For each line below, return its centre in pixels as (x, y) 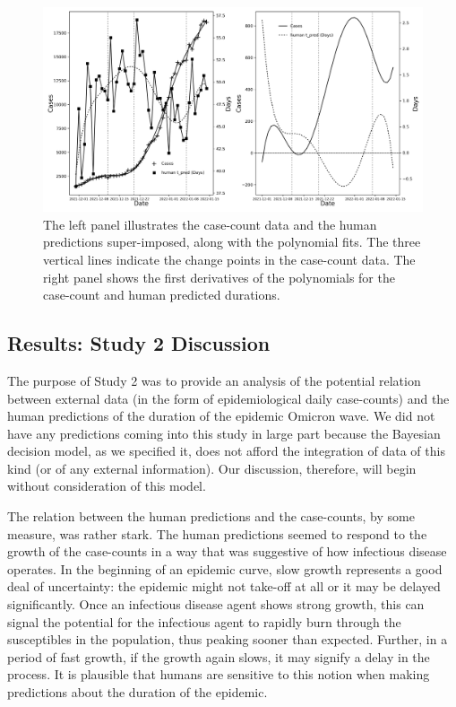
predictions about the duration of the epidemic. (138, 692)
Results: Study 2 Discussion (139, 343)
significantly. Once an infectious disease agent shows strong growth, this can (216, 604)
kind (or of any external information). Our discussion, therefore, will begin (212, 468)
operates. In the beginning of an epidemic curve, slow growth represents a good (225, 568)
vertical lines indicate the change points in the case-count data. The (229, 259)
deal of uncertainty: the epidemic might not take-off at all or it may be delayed (224, 586)
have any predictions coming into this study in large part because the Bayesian (224, 433)
